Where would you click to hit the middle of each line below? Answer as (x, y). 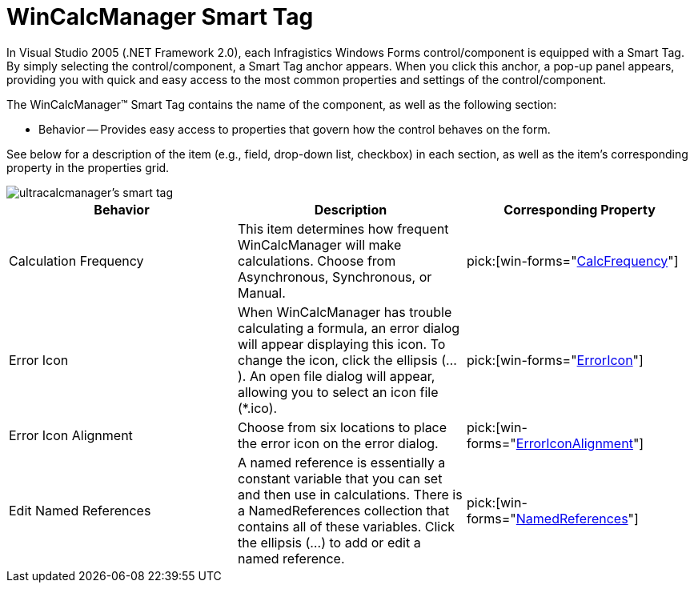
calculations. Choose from (317, 260)
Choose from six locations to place (342, 427)
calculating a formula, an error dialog (349, 328)
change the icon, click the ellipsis (337, 360)
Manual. (261, 292)
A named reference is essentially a (341, 462)
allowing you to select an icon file (338, 392)
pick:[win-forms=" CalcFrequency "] (572, 260)
